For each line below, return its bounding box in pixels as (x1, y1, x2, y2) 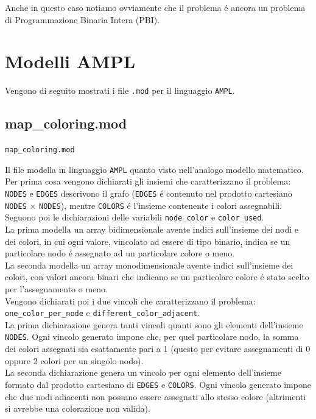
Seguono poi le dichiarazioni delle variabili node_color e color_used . (5, 211, 264, 224)
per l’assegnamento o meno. (5, 283, 108, 295)
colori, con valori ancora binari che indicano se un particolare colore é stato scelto (5, 270, 309, 283)
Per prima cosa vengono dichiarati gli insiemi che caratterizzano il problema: (5, 175, 291, 188)
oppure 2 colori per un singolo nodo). (5, 354, 144, 367)
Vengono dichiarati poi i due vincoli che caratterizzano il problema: (5, 294, 256, 307)
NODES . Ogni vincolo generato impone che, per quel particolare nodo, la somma (5, 330, 299, 343)
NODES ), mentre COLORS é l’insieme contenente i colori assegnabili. (39, 199, 283, 211)
